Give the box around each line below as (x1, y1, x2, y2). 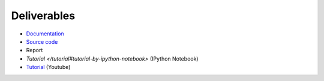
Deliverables (11, 9, 75, 22)
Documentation (26, 30, 64, 37)
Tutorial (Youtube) (26, 64, 71, 71)
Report (26, 47, 43, 54)
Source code (26, 38, 58, 45)
